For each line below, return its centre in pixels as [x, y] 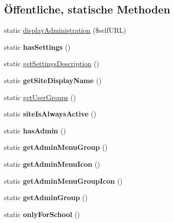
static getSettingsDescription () [52, 63]
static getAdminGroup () [46, 197]
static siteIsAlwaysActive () [50, 114]
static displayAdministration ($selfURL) [65, 30]
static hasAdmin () [35, 130]
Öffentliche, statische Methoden [87, 9]
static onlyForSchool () [42, 214]
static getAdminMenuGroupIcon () [63, 180]
